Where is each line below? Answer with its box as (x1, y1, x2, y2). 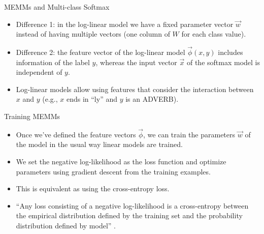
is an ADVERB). (125, 94, 179, 104)
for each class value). (181, 28, 246, 39)
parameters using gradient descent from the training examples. (16, 166, 211, 177)
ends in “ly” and (66, 94, 117, 104)
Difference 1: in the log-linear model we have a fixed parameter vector (16, 18, 234, 29)
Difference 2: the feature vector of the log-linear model (16, 47, 185, 57)
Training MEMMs (4, 110, 60, 121)
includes (218, 47, 243, 57)
